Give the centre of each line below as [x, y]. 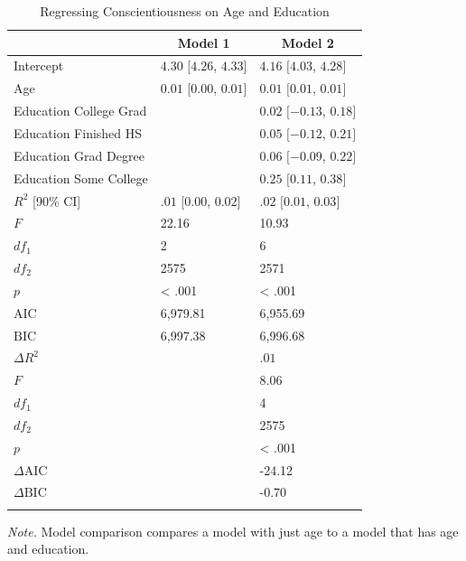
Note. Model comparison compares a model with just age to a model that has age [233, 531]
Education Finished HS [78, 132]
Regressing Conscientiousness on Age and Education [185, 11]
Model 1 [204, 42]
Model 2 [308, 42]
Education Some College [81, 178]
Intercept [39, 65]
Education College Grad [80, 111]
